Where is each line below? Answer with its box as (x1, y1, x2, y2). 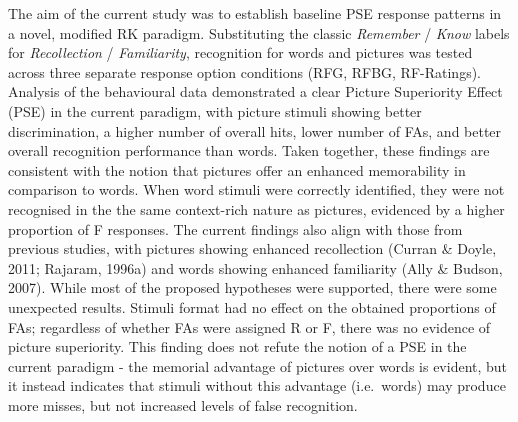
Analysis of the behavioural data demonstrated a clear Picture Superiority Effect (8, 81, 503, 102)
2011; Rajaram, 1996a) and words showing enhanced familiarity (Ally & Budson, (8, 257, 503, 278)
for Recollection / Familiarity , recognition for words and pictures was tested (8, 42, 473, 63)
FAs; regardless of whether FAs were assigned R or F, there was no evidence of (8, 316, 491, 337)
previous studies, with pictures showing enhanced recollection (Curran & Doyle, (8, 238, 497, 259)
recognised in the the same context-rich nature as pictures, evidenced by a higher (8, 198, 505, 219)
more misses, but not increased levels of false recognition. (8, 394, 358, 415)
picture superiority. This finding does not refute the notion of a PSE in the (8, 336, 467, 357)
